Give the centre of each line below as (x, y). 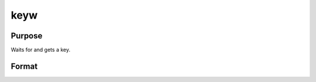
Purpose (27, 36)
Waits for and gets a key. (40, 50)
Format (24, 66)
